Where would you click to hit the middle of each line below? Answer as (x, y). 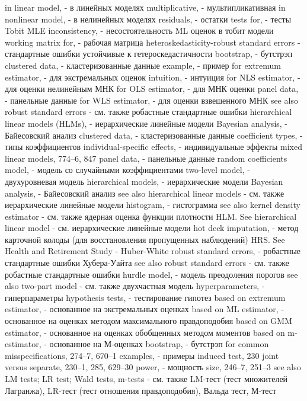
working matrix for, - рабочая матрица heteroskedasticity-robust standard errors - (153, 42)
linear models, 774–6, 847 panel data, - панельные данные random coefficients (146, 158)
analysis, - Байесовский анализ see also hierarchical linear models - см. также (145, 193)
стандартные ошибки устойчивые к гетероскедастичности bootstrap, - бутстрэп (149, 54)
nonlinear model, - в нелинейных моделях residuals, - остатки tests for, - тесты (148, 19)
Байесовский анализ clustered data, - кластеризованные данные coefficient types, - (154, 135)
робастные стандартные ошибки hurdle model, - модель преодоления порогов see (151, 274)
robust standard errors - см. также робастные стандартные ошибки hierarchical (148, 112)
